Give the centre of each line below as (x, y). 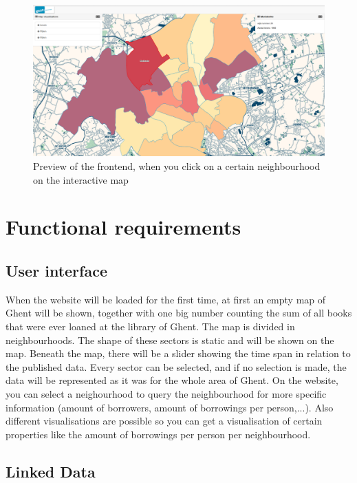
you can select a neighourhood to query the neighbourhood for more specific (166, 393)
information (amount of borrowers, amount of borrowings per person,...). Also (170, 407)
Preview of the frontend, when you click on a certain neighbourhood (177, 166)
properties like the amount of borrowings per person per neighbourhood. (158, 434)
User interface (56, 270)
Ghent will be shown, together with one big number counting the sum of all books (179, 313)
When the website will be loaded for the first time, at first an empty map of (166, 299)
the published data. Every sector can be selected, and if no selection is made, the (176, 366)
